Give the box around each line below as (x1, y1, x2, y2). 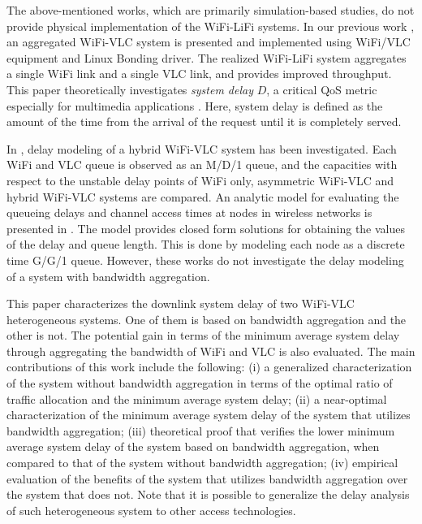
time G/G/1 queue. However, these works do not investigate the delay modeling (6, 251, 404, 268)
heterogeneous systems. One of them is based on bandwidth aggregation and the (6, 310, 407, 327)
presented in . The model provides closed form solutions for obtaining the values (6, 219, 406, 236)
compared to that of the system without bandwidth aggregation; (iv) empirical (6, 454, 398, 471)
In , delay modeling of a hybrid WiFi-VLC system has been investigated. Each (6, 140, 397, 157)
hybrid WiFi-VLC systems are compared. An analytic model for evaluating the (6, 188, 399, 205)
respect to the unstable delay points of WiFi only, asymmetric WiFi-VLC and (6, 171, 394, 188)
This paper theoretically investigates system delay (6, 80, 253, 97)
